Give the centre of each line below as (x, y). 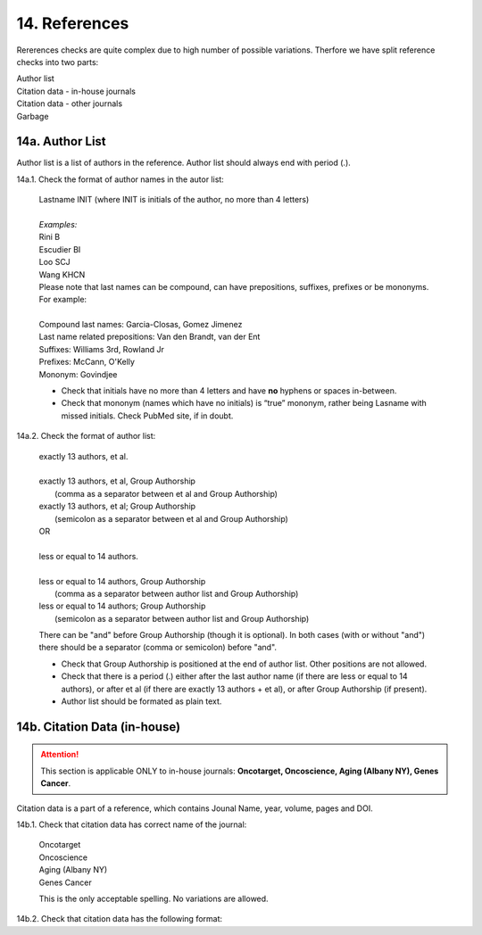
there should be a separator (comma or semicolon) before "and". (158, 648)
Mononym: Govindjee (78, 374)
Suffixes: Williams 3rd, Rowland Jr (102, 349)
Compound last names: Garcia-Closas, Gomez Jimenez (141, 325)
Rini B (50, 237)
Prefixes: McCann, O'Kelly (87, 362)
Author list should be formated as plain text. (141, 701)
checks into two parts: (58, 62)
